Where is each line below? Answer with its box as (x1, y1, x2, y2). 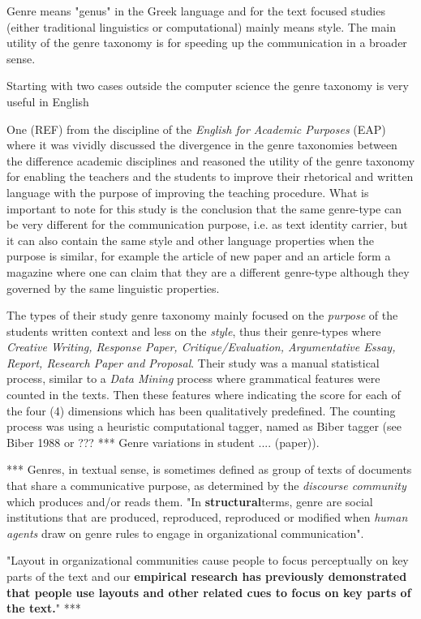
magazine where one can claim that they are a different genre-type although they (6, 263, 410, 280)
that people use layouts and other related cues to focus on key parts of (6, 583, 411, 600)
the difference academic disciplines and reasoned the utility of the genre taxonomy (6, 152, 415, 169)
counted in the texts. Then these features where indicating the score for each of (6, 386, 401, 403)
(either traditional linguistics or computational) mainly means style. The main (6, 18, 396, 35)
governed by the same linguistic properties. (6, 279, 220, 296)
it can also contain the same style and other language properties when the (6, 231, 375, 248)
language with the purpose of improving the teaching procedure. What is (6, 183, 369, 200)
